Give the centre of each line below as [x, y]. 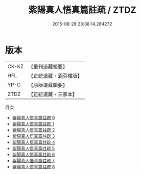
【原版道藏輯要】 [48, 85]
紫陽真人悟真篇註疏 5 [34, 148]
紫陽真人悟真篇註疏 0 [34, 118]
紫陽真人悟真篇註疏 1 [33, 124]
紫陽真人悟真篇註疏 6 [34, 154]
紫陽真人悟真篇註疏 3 [34, 136]
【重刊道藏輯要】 [48, 67]
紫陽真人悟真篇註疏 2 [34, 130]
